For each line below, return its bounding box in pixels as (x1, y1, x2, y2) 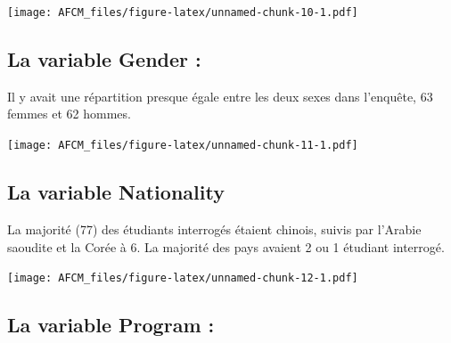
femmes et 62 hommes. (7, 104, 131, 123)
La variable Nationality (7, 178, 225, 206)
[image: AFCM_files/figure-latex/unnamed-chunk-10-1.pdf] (7, 6, 358, 19)
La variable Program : (7, 311, 215, 339)
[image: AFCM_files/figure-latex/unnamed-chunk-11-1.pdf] (7, 139, 358, 152)
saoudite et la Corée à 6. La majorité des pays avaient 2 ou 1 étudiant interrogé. (7, 237, 445, 256)
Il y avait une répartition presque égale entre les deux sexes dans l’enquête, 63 (7, 86, 433, 105)
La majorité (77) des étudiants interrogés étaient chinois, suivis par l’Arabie (7, 219, 422, 238)
